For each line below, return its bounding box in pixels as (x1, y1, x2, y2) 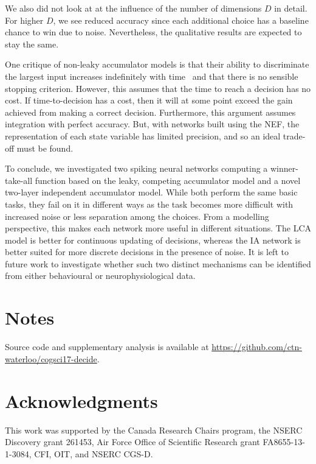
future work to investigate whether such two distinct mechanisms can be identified (5, 257, 311, 270)
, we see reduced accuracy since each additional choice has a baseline (53, 13, 309, 26)
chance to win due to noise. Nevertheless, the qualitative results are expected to (5, 26, 302, 38)
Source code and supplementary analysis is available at (5, 340, 209, 353)
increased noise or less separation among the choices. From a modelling (5, 209, 269, 222)
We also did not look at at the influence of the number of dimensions (5, 2, 262, 14)
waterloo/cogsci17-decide (5, 352, 97, 365)
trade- (283, 129, 306, 142)
